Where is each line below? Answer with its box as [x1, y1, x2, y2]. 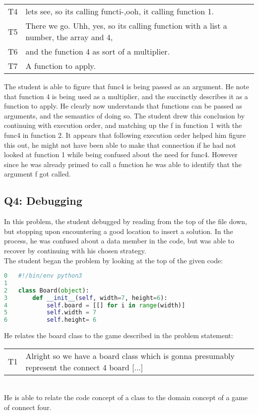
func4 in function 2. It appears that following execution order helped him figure [4, 129, 246, 140]
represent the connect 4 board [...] [25, 361, 143, 373]
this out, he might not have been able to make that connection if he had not [4, 139, 236, 150]
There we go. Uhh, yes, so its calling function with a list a [25, 20, 227, 31]
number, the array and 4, [25, 31, 113, 43]
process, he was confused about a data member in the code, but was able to [4, 236, 234, 246]
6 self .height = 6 [4, 316, 97, 324]
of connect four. [4, 402, 52, 413]
